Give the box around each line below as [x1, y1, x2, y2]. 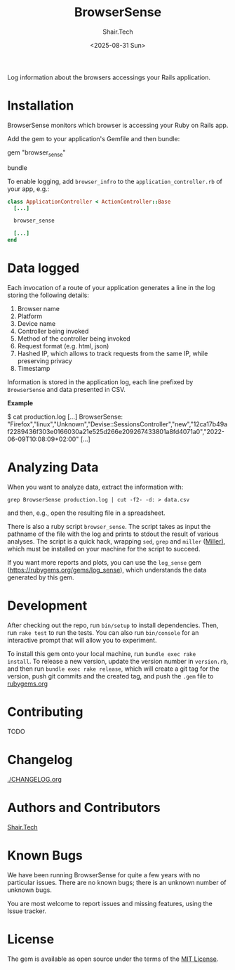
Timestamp [17, 364, 51, 372]
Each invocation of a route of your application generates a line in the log [7, 283, 215, 291]
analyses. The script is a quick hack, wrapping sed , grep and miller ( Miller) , [7, 537, 226, 545]
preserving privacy [17, 356, 72, 365]
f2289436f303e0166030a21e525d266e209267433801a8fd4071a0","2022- [7, 427, 225, 435]
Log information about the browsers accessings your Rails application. [7, 73, 211, 81]
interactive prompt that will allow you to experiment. [7, 636, 157, 644]
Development [7, 598, 88, 614]
